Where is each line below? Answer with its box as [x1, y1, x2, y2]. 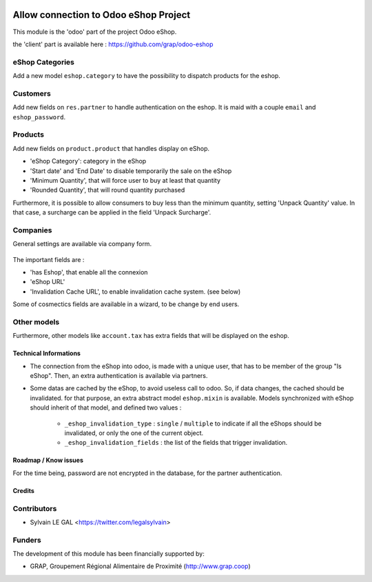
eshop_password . [12, 112, 66, 121]
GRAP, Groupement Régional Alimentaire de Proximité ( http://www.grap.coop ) [30, 562, 251, 570]
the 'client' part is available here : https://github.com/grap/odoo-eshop [12, 40, 214, 48]
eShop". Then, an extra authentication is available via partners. [30, 372, 208, 380]
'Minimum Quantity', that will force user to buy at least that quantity [30, 176, 220, 184]
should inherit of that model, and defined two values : [30, 403, 182, 412]
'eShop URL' [30, 278, 65, 286]
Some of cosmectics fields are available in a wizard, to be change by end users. [12, 300, 240, 308]
